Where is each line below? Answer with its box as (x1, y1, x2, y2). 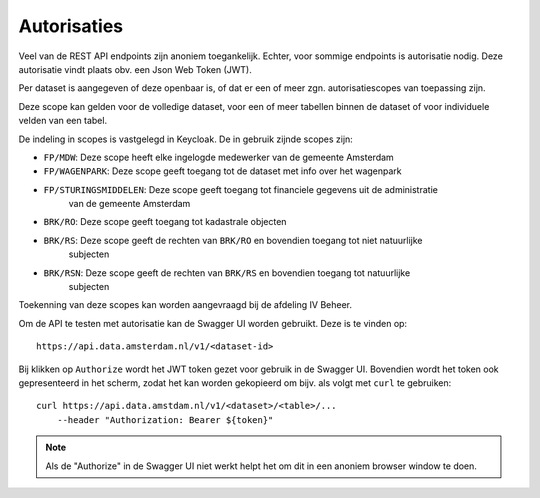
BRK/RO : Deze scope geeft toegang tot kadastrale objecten (43, 216, 287, 228)
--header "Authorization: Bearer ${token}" (56, 414, 274, 425)
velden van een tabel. (18, 115, 108, 127)
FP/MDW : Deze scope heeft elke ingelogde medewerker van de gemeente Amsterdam (43, 151, 394, 163)
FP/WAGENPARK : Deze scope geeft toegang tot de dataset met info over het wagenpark (43, 165, 402, 177)
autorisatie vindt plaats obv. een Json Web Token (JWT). (18, 63, 252, 75)
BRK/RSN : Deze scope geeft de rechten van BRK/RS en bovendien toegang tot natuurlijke (43, 266, 411, 279)
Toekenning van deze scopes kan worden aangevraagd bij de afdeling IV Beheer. (18, 299, 353, 311)
